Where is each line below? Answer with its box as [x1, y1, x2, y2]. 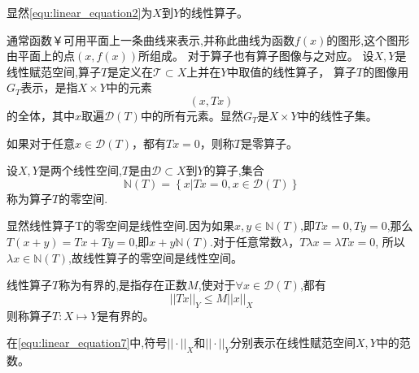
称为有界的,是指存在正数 [59, 276, 188, 293]
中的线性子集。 [297, 106, 378, 124]
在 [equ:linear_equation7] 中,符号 [7, 334, 168, 351]
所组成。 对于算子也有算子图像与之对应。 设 [138, 47, 374, 64]
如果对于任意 [7, 134, 75, 151]
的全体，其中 [7, 106, 75, 124]
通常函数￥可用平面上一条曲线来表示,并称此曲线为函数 [7, 31, 295, 48]
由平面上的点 [7, 47, 75, 64]
